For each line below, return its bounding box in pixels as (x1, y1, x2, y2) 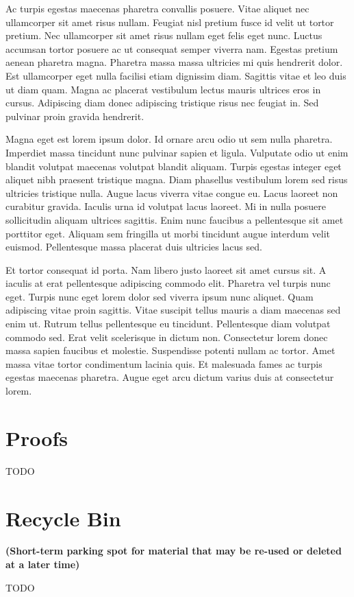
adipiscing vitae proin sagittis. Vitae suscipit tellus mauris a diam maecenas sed (5, 303, 341, 317)
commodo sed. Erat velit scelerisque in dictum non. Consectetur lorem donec (5, 329, 328, 344)
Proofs (5, 423, 68, 452)
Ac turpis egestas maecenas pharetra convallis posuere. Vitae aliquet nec (5, 1, 309, 15)
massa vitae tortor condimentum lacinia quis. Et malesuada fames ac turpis (5, 356, 323, 371)
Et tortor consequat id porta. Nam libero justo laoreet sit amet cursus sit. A (5, 262, 327, 277)
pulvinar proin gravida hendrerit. (5, 108, 144, 123)
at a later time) (5, 557, 80, 572)
